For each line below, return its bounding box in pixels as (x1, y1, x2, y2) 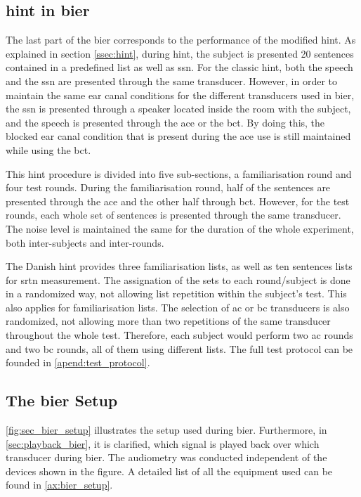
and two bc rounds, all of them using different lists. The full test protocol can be (6, 341, 353, 356)
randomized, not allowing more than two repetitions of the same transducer (6, 314, 331, 328)
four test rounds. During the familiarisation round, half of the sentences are (6, 180, 331, 195)
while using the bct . (6, 142, 91, 157)
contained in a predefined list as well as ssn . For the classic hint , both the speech (6, 60, 353, 75)
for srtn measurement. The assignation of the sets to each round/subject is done (6, 272, 350, 287)
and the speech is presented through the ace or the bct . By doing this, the (6, 115, 325, 129)
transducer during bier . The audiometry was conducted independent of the (6, 450, 327, 465)
